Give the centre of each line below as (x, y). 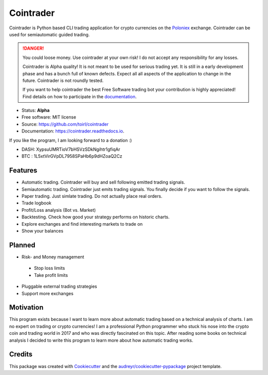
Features (23, 170)
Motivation (26, 308)
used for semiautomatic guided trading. (49, 34)
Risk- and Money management (53, 257)
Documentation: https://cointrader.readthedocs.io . (73, 131)
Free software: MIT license (49, 117)
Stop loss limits (50, 268)
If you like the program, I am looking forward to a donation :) (70, 140)
